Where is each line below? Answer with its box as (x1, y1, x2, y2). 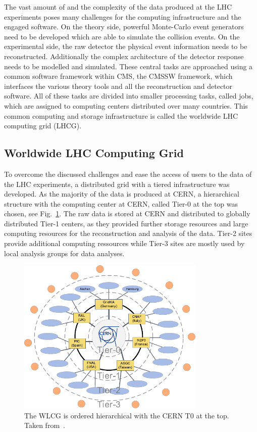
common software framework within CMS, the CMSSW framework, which (4, 71, 233, 81)
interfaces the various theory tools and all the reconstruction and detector (4, 80, 233, 91)
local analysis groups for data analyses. (4, 248, 125, 258)
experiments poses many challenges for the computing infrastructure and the (4, 11, 241, 22)
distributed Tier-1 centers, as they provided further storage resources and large (4, 218, 248, 228)
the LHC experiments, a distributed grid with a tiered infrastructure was (4, 178, 230, 189)
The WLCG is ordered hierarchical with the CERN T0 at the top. (24, 410, 229, 420)
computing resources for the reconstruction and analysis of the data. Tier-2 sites (4, 228, 252, 238)
